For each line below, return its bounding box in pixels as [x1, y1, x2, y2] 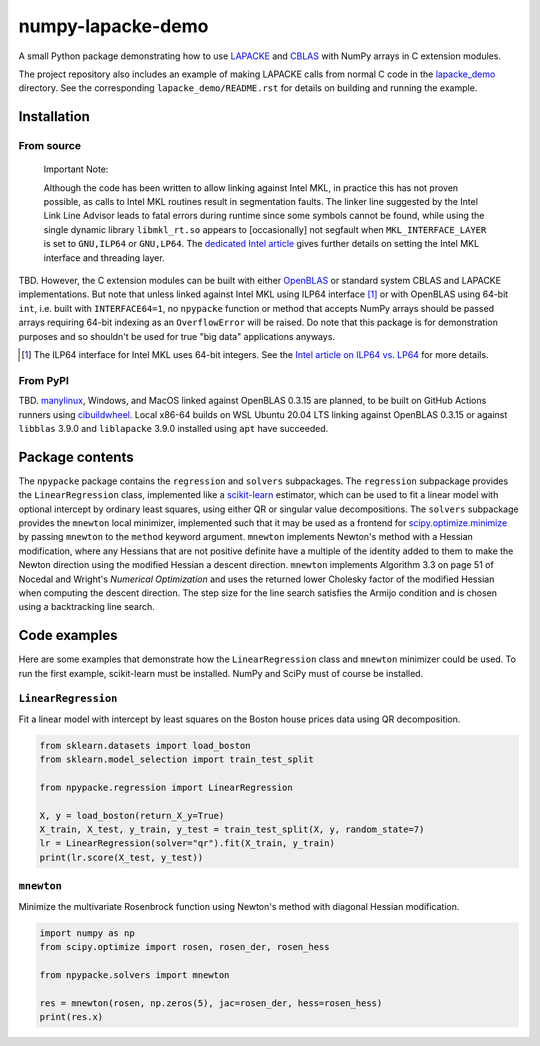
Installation [18, 108, 90, 125]
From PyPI [18, 373, 70, 387]
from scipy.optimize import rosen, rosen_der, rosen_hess [39, 941, 330, 952]
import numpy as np [39, 927, 135, 939]
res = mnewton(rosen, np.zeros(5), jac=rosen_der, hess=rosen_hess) [39, 997, 383, 1009]
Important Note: [43, 163, 109, 175]
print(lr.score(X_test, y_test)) [39, 851, 204, 863]
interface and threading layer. [43, 251, 165, 264]
